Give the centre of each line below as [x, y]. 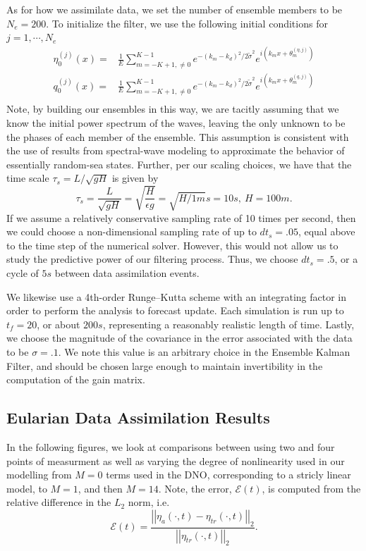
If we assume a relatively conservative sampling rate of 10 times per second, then [181, 217]
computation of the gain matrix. [76, 379]
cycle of [23, 273]
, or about [59, 324]
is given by [135, 178]
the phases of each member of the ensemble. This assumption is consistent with [178, 136]
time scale [28, 178]
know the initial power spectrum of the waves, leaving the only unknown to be [176, 123]
